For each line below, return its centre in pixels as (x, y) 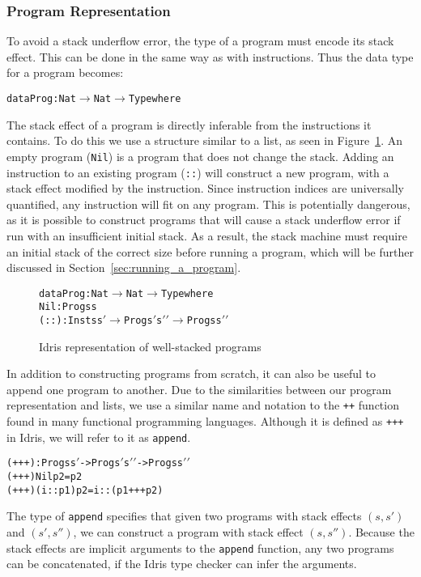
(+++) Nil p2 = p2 (45, 477)
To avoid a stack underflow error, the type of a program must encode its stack (200, 41)
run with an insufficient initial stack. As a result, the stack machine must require (207, 235)
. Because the (381, 532)
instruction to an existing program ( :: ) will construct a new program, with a (198, 172)
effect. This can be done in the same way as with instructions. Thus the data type (210, 56)
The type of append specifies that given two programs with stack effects (184, 516)
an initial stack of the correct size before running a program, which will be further (210, 251)
